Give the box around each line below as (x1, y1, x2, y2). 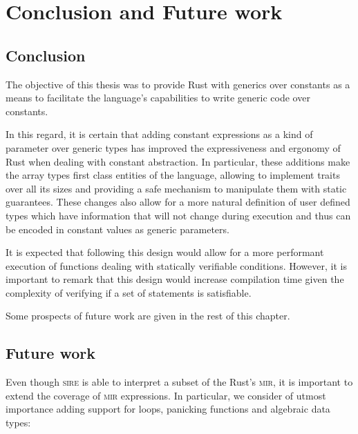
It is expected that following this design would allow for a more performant (6, 245, 324, 259)
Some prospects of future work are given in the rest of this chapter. (6, 308, 290, 323)
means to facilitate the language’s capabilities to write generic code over (6, 90, 310, 105)
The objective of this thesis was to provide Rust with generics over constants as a (6, 77, 350, 91)
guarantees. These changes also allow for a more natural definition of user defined (6, 195, 350, 209)
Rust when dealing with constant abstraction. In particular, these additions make (6, 154, 350, 168)
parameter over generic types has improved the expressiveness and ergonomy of (6, 140, 341, 155)
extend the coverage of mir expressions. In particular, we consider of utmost (6, 388, 326, 402)
